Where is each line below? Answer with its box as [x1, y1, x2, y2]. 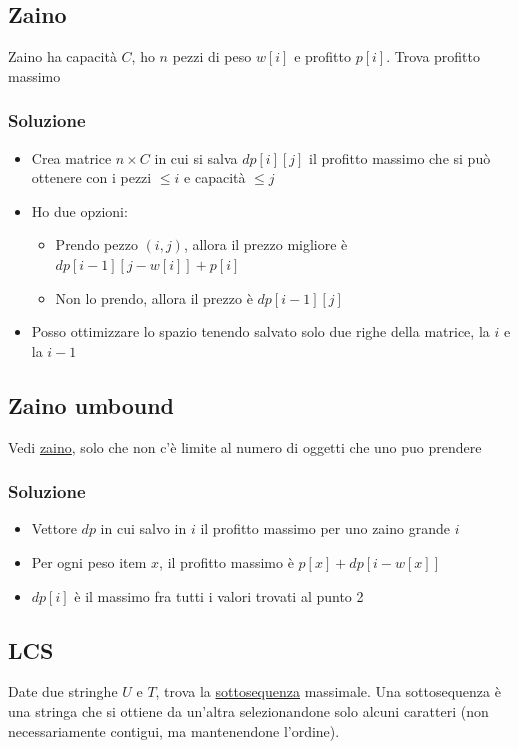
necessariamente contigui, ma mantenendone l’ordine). [8, 720, 340, 741]
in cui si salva [154, 147, 238, 168]
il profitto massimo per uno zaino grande [200, 518, 450, 539]
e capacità [184, 167, 246, 188]
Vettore [31, 518, 77, 539]
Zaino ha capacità [8, 46, 117, 67]
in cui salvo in [100, 518, 187, 539]
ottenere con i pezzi [31, 167, 152, 188]
